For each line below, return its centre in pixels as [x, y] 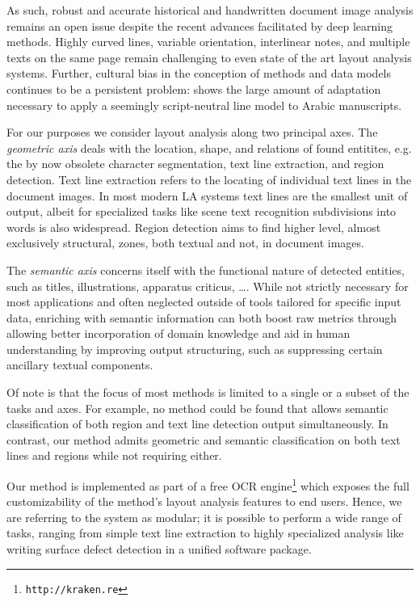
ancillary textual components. [80, 365]
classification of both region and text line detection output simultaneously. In [197, 424]
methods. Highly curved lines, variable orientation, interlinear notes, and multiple [208, 42]
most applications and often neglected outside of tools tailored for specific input [204, 302]
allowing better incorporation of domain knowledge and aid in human [178, 333]
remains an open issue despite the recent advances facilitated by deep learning [200, 25]
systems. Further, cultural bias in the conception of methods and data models [199, 73]
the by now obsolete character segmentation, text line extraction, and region [195, 164]
